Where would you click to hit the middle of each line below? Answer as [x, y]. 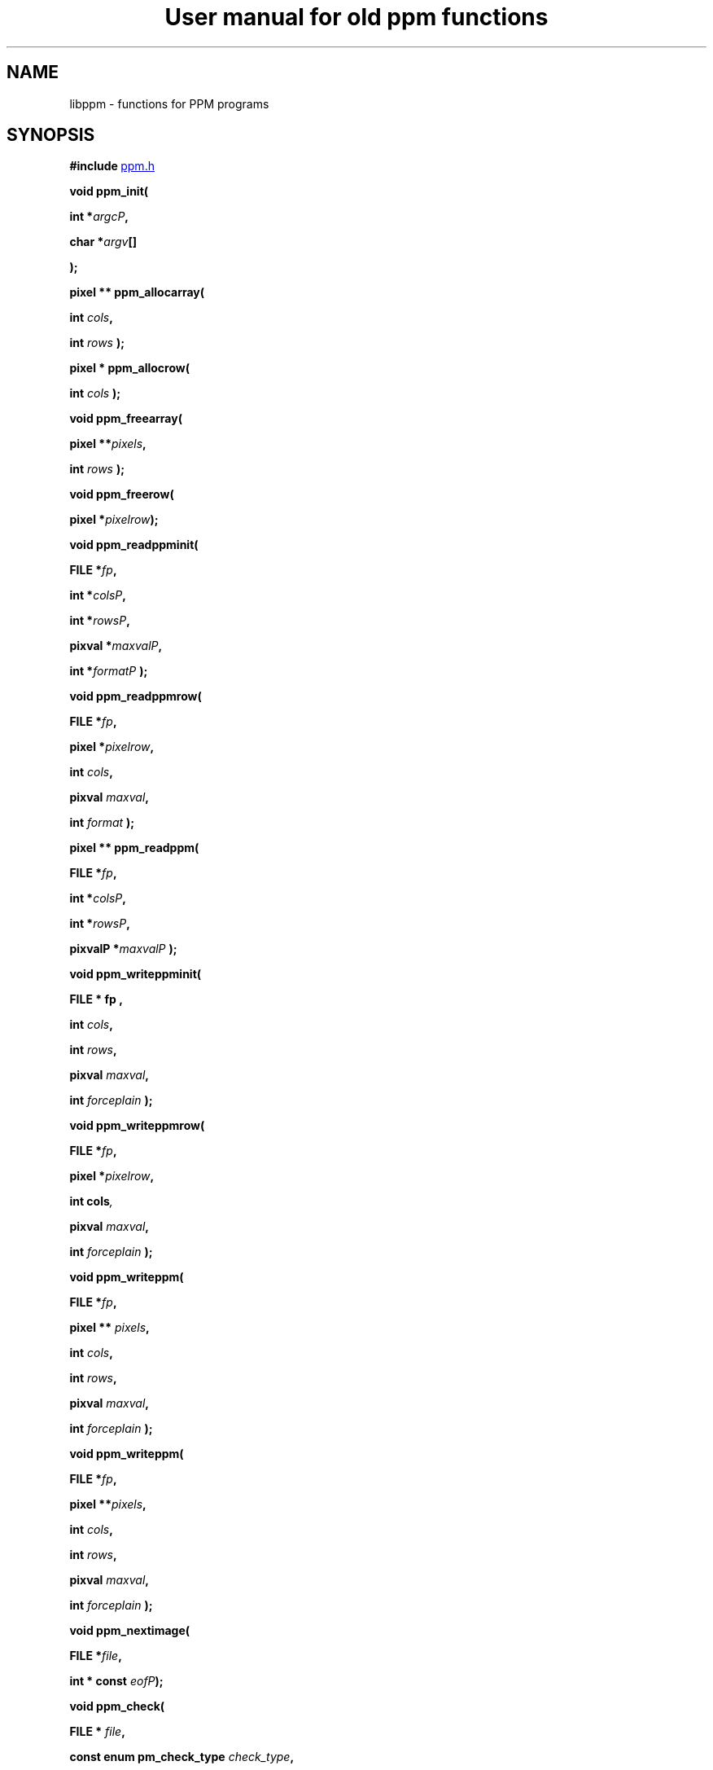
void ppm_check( [117, 1706]
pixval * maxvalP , [116, 646]
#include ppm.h [112, 166]
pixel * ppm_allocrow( [130, 368]
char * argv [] [103, 242]
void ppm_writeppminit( [136, 974]
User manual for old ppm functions [356, 17]
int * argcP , [99, 217]
